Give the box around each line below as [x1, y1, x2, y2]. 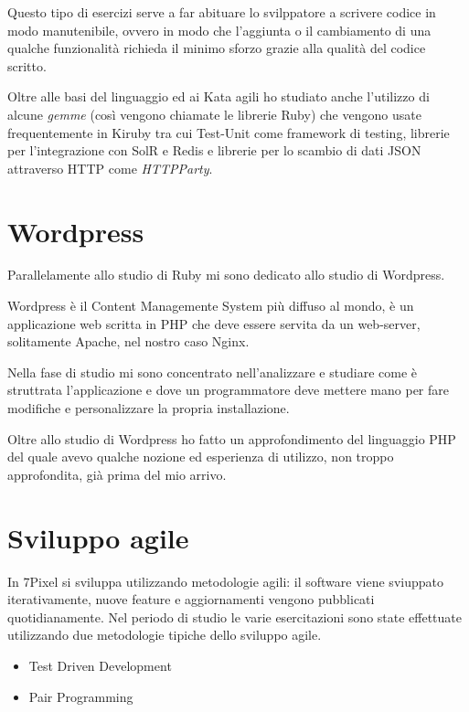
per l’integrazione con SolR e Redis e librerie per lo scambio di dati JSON [7, 141, 421, 160]
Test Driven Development [28, 655, 172, 675]
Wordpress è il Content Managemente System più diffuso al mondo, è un [7, 296, 414, 315]
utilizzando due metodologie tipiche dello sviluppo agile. [7, 625, 322, 644]
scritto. [7, 56, 47, 75]
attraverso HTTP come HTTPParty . [7, 158, 213, 177]
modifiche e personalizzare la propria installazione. [7, 399, 290, 418]
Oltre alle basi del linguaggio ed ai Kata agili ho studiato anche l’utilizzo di [7, 87, 430, 106]
